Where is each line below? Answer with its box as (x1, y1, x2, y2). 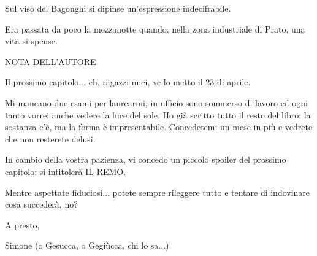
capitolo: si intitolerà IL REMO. (5, 165, 126, 177)
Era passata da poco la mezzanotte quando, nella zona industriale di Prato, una (5, 22, 305, 35)
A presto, (5, 218, 40, 231)
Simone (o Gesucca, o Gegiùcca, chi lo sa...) (5, 239, 169, 252)
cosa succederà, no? (5, 198, 78, 211)
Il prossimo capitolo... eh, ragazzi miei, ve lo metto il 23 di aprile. (5, 76, 251, 88)
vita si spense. (5, 34, 58, 47)
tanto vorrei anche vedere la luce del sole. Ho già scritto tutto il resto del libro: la (5, 108, 311, 121)
